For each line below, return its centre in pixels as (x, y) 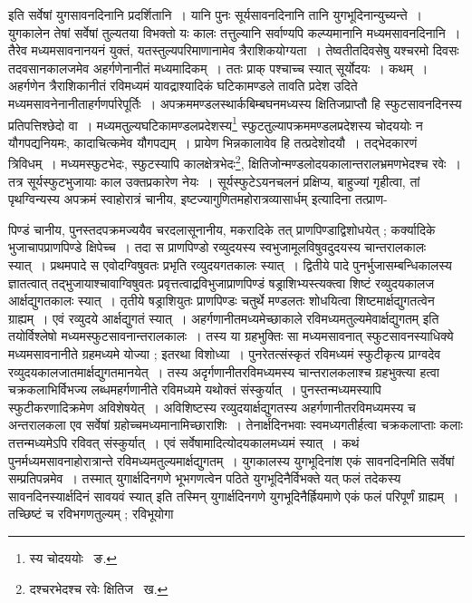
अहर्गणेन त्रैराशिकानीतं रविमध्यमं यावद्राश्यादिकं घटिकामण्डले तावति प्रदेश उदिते (183, 86)
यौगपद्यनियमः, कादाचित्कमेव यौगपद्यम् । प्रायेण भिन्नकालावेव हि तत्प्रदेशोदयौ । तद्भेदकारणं (213, 142)
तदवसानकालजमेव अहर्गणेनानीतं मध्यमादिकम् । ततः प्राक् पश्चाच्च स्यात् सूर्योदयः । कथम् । (218, 68)
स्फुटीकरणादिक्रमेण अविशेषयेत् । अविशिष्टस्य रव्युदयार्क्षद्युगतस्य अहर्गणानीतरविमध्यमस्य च (212, 407)
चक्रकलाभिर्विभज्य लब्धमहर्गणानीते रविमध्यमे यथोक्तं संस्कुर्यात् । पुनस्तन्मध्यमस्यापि (195, 389)
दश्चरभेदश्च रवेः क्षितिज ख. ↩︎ (99, 588)
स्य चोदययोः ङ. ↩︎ (73, 557)
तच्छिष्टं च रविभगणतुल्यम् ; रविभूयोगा (91, 514)
